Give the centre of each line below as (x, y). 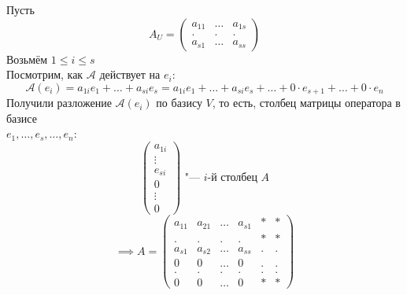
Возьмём (27, 59)
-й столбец (232, 178)
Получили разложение (59, 103)
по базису (179, 103)
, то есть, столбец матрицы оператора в (306, 103)
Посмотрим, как (45, 74)
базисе (22, 118)
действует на (130, 74)
